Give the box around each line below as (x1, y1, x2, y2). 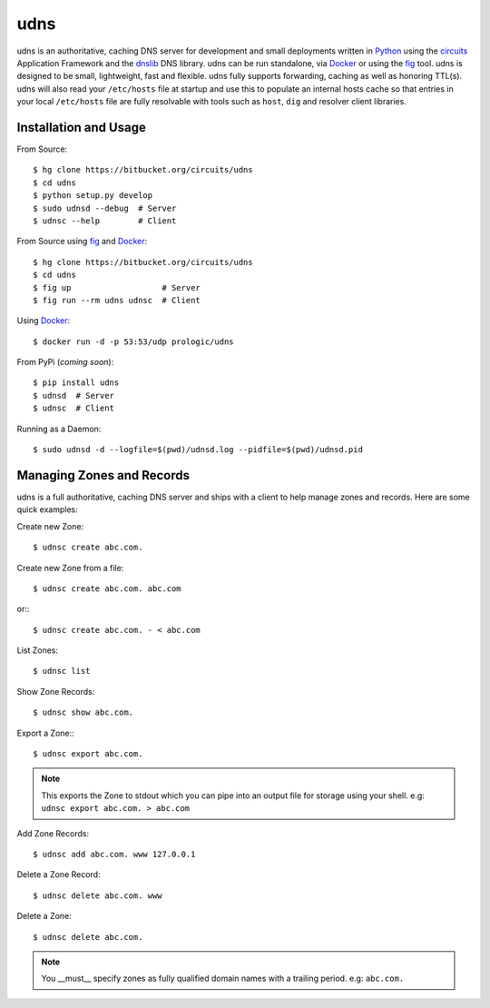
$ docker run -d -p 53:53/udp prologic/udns (33, 336, 235, 347)
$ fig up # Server (33, 282, 201, 292)
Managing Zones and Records (16, 468, 191, 483)
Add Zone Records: (16, 827, 90, 839)
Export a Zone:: (16, 727, 74, 738)
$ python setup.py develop (33, 191, 153, 201)
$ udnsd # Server (33, 390, 115, 400)
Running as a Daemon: (16, 423, 102, 434)
